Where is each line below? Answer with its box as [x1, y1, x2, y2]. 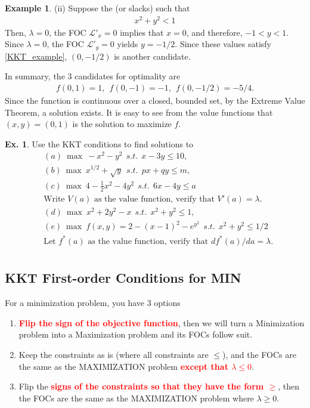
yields [117, 38, 138, 50]
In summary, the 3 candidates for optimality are [5, 70, 181, 82]
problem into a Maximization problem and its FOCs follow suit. [18, 328, 253, 341]
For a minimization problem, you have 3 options [5, 296, 181, 309]
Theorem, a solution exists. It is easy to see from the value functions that [5, 106, 273, 118]
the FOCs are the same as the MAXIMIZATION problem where [18, 391, 254, 404]
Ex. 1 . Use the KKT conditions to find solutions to [5, 137, 194, 150]
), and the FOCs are [222, 348, 297, 360]
